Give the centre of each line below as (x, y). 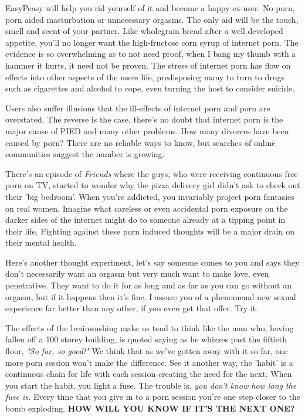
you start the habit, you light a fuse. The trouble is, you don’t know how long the (151, 385)
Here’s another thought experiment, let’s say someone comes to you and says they (152, 262)
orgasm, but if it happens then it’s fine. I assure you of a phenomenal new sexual (151, 296)
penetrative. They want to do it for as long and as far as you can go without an (149, 285)
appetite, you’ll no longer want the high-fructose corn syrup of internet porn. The (152, 42)
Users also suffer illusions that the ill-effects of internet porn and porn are (138, 108)
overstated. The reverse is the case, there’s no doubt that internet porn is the (144, 119)
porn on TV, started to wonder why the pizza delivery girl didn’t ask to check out (153, 185)
